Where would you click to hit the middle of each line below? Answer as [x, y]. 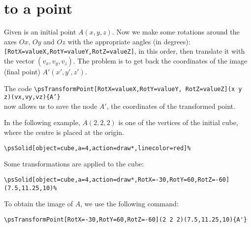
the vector [19, 60]
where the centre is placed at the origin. [64, 132]
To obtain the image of [38, 204]
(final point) [22, 71]
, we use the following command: [129, 204]
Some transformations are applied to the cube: [74, 164]
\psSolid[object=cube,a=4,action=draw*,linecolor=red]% [97, 148]
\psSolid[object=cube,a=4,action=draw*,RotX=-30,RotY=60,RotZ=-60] [117, 179]
